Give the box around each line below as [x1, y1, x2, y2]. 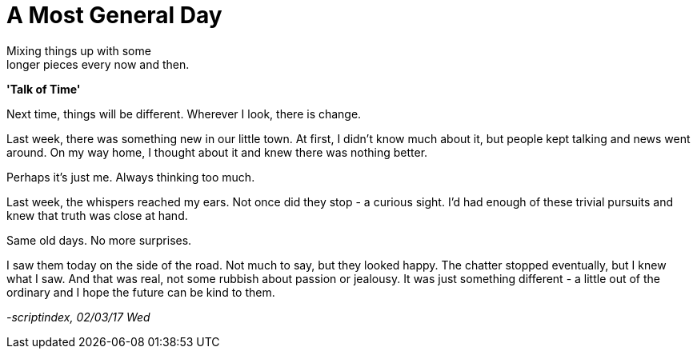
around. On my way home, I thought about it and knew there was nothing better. [6, 145, 428, 159]
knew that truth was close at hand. [6, 208, 188, 222]
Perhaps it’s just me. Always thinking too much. [6, 170, 255, 184]
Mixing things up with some [6, 43, 151, 58]
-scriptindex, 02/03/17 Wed [6, 309, 150, 324]
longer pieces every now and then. [6, 57, 190, 71]
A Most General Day [6, 2, 222, 29]
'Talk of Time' [6, 82, 81, 96]
